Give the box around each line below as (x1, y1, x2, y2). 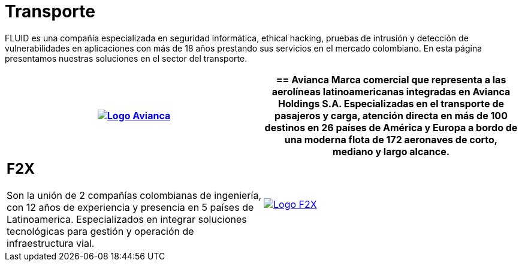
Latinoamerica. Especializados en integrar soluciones (7, 213, 247, 225)
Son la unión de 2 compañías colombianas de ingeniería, (7, 189, 261, 201)
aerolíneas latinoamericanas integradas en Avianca (271, 85, 511, 98)
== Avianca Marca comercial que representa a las (276, 73, 506, 86)
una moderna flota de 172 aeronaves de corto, (284, 133, 498, 146)
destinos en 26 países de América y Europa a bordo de (264, 121, 518, 134)
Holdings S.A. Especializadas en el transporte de (277, 97, 504, 110)
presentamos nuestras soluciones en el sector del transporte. (5, 53, 248, 64)
